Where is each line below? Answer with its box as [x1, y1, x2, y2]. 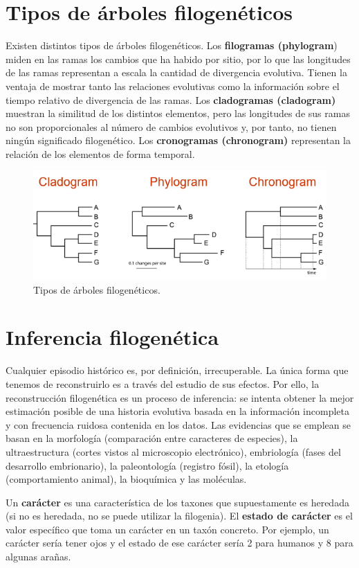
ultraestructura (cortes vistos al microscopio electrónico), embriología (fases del [6, 444, 341, 459]
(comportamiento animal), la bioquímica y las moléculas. [6, 472, 247, 486]
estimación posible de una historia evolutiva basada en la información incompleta [6, 404, 350, 418]
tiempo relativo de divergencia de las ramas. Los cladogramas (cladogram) [6, 92, 336, 107]
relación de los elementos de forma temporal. [6, 146, 195, 161]
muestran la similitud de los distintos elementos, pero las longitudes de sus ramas [6, 106, 350, 121]
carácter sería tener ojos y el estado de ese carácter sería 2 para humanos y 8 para [6, 535, 353, 550]
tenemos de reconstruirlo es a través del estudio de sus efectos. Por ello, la [6, 376, 320, 391]
